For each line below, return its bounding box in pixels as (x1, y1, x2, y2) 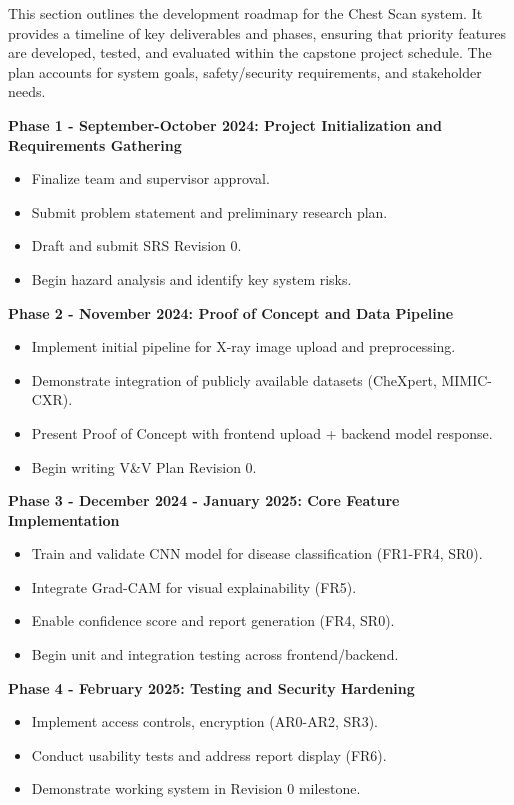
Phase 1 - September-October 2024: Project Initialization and (8, 114, 442, 135)
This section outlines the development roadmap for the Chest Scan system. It (8, 3, 483, 23)
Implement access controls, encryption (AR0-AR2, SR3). (31, 711, 378, 732)
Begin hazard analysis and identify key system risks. (31, 268, 352, 289)
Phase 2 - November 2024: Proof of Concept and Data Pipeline (8, 302, 454, 323)
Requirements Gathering (8, 134, 182, 155)
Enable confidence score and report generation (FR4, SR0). (31, 610, 395, 631)
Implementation (8, 509, 120, 530)
